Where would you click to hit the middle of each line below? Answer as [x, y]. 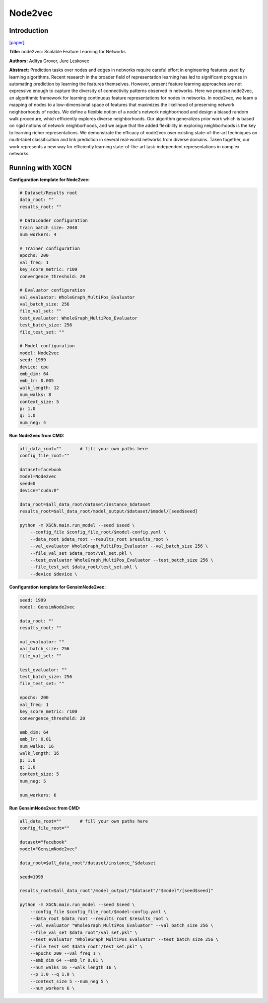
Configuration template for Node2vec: [49, 180]
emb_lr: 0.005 [37, 381]
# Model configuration [47, 346]
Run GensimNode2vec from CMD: [45, 808]
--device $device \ [54, 574]
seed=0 [28, 483]
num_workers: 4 [38, 235]
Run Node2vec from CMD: [37, 435]
